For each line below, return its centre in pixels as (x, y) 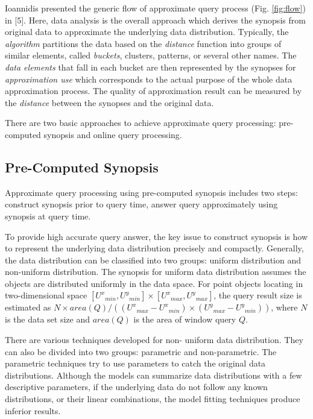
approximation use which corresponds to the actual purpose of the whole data (149, 79)
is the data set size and (47, 319)
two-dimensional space (46, 295)
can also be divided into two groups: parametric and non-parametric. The (141, 351)
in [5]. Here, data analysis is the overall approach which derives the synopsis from (155, 20)
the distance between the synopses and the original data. (109, 102)
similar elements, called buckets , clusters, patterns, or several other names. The (151, 55)
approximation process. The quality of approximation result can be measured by (153, 91)
